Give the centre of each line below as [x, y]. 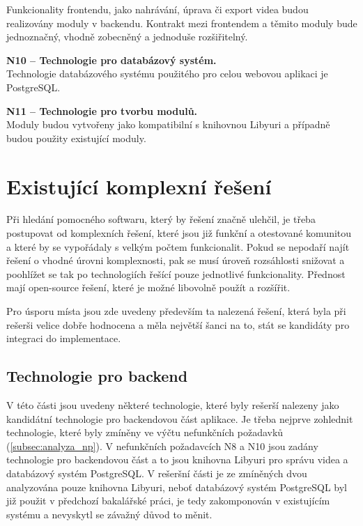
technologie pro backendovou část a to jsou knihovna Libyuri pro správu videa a [177, 459]
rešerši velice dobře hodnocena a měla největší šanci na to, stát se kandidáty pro [178, 324]
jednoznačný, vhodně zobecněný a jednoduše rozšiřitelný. [127, 37]
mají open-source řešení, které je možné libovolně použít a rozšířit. [148, 287]
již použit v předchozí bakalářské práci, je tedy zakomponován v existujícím [168, 501]
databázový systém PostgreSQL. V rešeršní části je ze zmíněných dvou [157, 473]
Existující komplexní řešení [139, 186]
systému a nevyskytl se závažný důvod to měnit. [109, 514]
